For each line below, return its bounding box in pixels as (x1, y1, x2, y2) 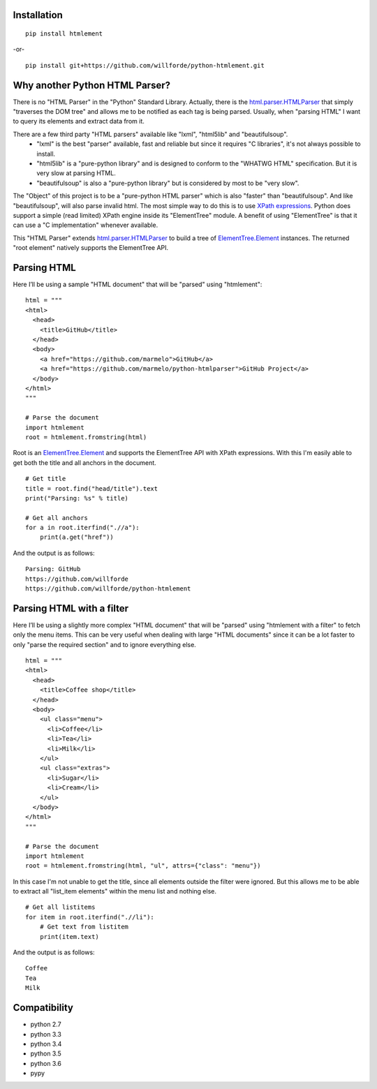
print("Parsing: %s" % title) (25, 494, 129, 502)
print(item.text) (39, 933, 99, 940)
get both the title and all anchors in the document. (13, 458, 156, 467)
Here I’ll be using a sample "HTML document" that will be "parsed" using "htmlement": (13, 280, 263, 289)
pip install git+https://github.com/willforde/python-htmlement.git (25, 61, 265, 69)
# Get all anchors (25, 514, 89, 521)
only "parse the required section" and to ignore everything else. (13, 640, 197, 649)
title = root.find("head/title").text (25, 484, 158, 492)
